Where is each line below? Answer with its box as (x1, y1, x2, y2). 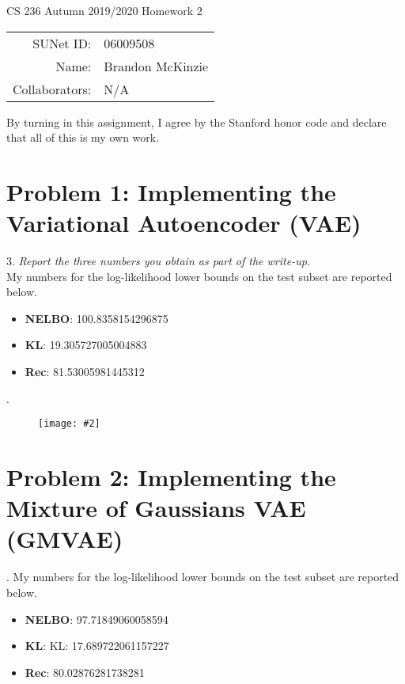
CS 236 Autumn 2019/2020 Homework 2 (6, 2, 202, 18)
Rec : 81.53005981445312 (25, 363, 145, 380)
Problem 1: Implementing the (6, 175, 336, 207)
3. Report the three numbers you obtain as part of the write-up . (6, 253, 310, 269)
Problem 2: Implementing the (6, 461, 336, 493)
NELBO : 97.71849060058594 (25, 610, 168, 627)
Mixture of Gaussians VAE (6, 492, 306, 524)
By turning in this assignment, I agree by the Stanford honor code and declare (6, 113, 387, 130)
